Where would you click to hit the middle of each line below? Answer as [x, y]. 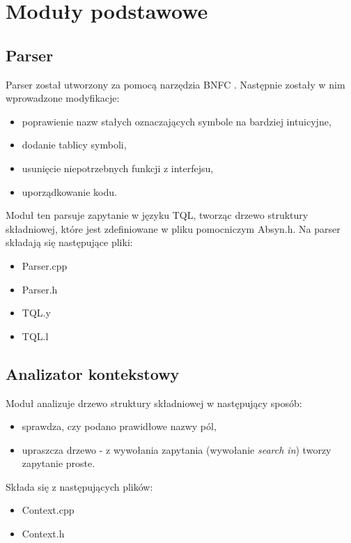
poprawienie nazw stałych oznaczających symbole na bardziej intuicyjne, [177, 121]
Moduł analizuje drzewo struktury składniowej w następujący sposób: [154, 403]
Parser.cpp [45, 265]
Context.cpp [48, 510]
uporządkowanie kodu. [69, 191]
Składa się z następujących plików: [79, 486]
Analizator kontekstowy [93, 373]
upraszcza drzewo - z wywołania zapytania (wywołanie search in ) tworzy [177, 449]
